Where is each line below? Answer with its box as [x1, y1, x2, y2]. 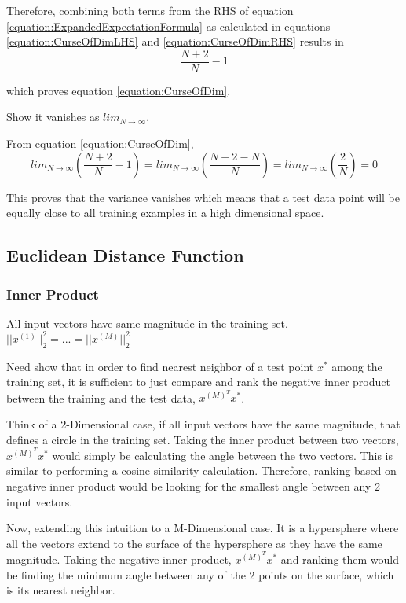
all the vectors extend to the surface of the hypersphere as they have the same [6, 535, 382, 551]
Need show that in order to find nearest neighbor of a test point [6, 358, 314, 374]
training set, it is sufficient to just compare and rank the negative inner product [6, 373, 390, 390]
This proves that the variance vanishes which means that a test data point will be [6, 189, 401, 205]
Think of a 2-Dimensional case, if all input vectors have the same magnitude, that [6, 416, 401, 432]
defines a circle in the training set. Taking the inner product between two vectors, [6, 431, 399, 447]
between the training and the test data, [6, 389, 196, 406]
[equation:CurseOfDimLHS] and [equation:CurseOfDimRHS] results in [6, 33, 344, 50]
